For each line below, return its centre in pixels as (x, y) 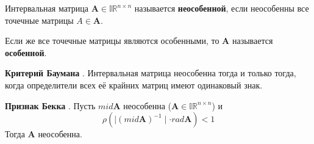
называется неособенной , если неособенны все (222, 8)
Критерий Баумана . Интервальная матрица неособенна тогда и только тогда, (151, 73)
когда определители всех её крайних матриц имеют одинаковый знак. (134, 85)
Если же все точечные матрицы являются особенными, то (112, 41)
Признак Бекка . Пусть (50, 105)
